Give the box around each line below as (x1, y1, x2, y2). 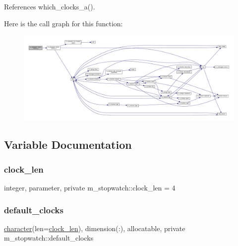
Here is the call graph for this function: (4, 18, 123, 28)
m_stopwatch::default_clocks (4, 233, 94, 243)
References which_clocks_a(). (4, 1, 95, 11)
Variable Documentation (4, 137, 132, 152)
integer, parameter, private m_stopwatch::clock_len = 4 (4, 183, 176, 193)
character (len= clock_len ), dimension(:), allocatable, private (4, 223, 185, 233)
